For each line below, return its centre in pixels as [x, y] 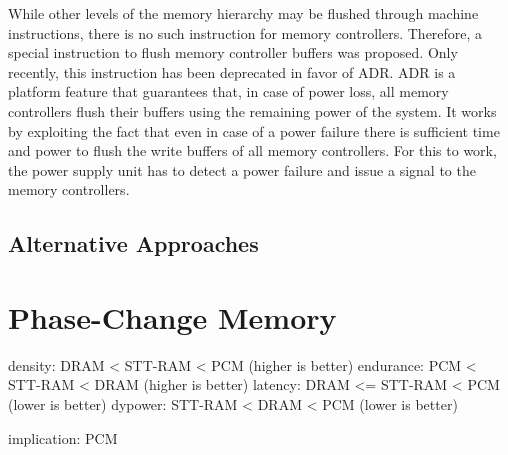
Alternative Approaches [133, 243]
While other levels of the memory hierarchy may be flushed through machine [243, 13]
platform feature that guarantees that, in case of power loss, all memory [228, 91]
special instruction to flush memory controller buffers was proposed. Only [233, 52]
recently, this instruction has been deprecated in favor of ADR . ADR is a [232, 71]
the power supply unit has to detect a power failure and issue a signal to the [242, 169]
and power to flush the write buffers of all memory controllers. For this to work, [252, 150]
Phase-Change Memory [172, 316]
